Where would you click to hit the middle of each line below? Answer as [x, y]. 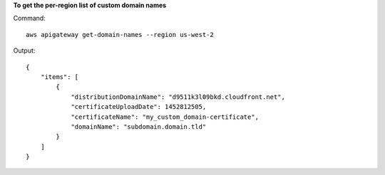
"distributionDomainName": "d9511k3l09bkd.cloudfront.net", [178, 97]
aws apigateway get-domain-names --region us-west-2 [120, 35]
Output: [24, 51]
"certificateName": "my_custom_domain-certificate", [165, 117]
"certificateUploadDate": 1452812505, [139, 107]
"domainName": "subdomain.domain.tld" [139, 127]
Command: [29, 18]
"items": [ [60, 77]
